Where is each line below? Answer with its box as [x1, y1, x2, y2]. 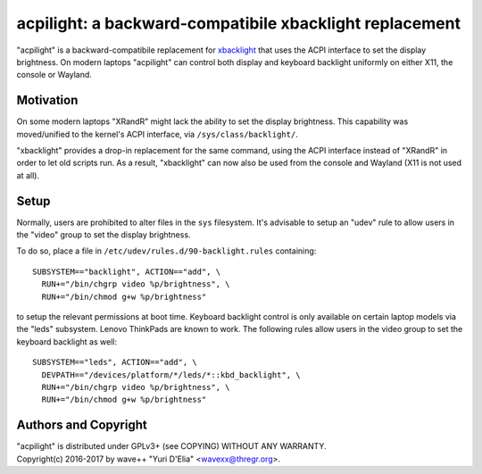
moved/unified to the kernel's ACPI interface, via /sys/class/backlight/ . [16, 129, 298, 139]
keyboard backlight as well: [16, 336, 118, 347]
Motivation [16, 93, 79, 108]
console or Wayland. [16, 70, 93, 80]
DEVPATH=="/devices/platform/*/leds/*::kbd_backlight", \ [41, 370, 301, 379]
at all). [16, 170, 40, 180]
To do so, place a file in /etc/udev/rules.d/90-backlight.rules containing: [16, 245, 317, 256]
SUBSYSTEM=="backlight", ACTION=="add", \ [32, 266, 221, 277]
